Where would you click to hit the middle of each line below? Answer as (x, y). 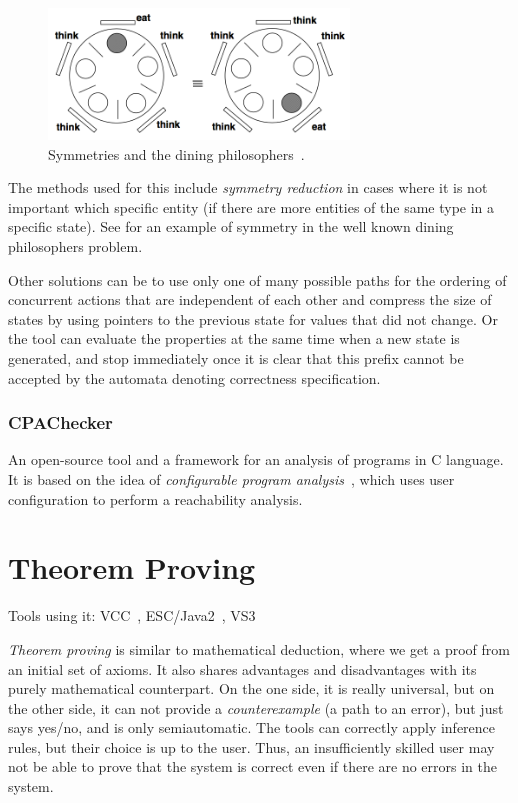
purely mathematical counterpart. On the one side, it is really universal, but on (251, 688)
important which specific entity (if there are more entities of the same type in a (251, 206)
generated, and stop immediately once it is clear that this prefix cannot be (236, 358)
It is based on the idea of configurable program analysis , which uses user (231, 479)
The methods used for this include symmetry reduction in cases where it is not (248, 187)
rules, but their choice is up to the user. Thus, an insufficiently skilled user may (251, 746)
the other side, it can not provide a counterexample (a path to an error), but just (256, 707)
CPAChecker (60, 422)
